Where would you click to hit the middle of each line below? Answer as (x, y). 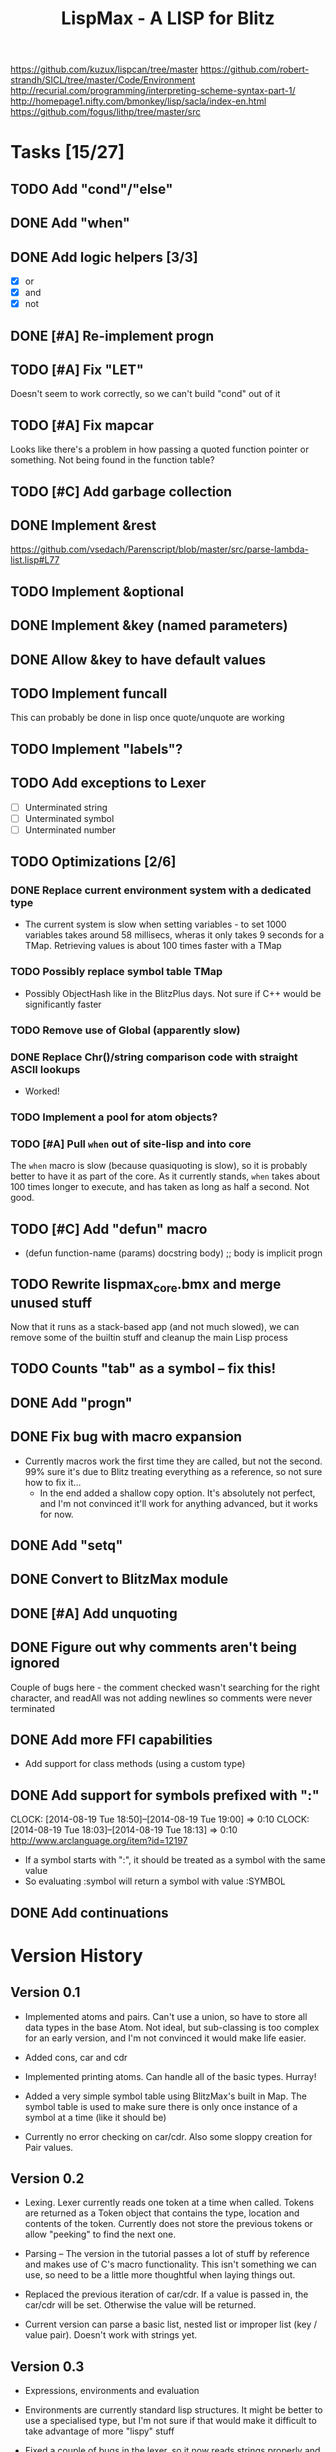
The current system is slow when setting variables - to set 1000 (155, 924)
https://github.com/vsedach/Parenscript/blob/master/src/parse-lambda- (159, 549)
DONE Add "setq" (66, 1545)
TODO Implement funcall (89, 693)
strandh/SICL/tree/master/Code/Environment (103, 80)
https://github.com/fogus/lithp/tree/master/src (106, 112)
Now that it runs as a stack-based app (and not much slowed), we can (155, 1326)
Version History (76, 1955)
